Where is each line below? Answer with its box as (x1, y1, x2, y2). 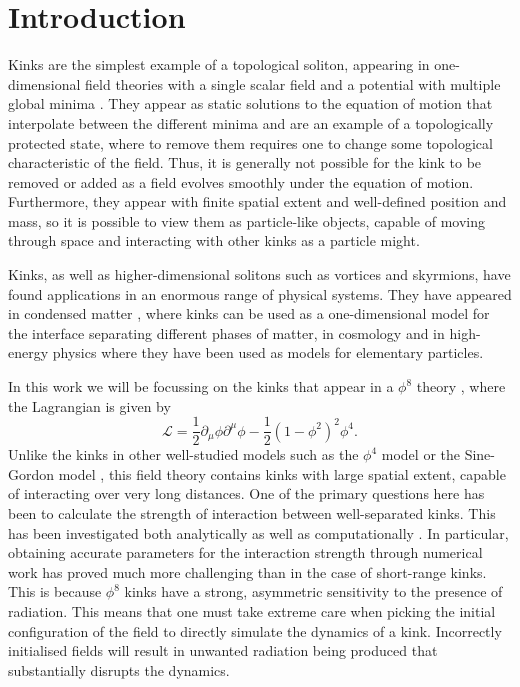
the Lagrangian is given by (8, 395, 171, 416)
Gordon (8, 463, 55, 484)
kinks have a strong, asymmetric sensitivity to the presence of (124, 581, 503, 602)
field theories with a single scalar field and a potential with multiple (85, 73, 501, 94)
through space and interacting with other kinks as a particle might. (8, 230, 420, 251)
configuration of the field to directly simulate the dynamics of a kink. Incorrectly (8, 620, 502, 641)
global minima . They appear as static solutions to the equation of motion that (8, 93, 493, 114)
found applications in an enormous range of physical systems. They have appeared (8, 283, 512, 304)
